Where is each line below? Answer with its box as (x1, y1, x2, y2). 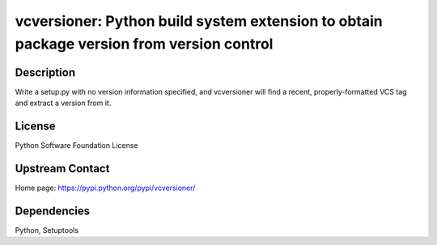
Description (15, 65, 76, 79)
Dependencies (15, 204, 91, 218)
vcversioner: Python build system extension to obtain (15, 12, 384, 30)
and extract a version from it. (15, 98, 112, 108)
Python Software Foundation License (15, 141, 138, 150)
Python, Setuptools (15, 225, 79, 234)
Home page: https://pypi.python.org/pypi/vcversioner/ (15, 183, 196, 193)
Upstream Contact (15, 162, 110, 175)
